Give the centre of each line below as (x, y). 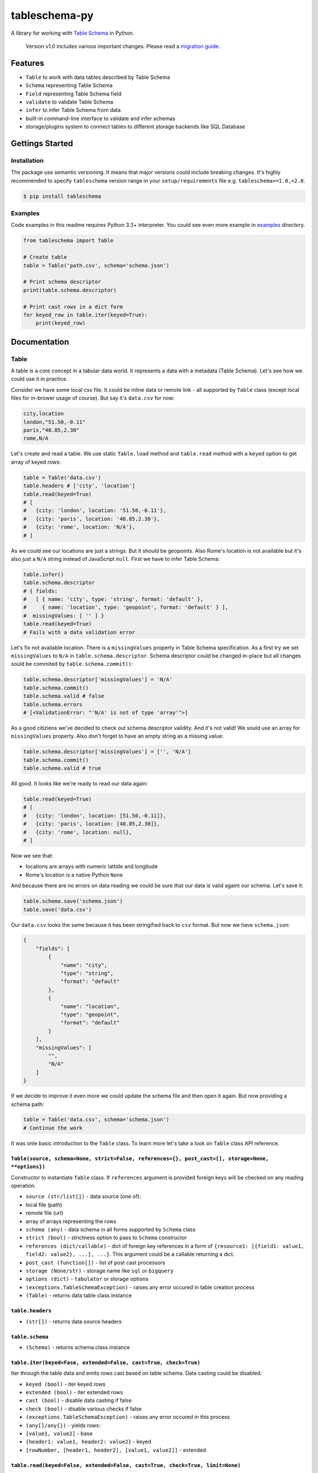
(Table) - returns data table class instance (79, 1296)
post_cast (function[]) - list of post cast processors (95, 1262)
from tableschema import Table (69, 241)
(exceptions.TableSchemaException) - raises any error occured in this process (128, 1417)
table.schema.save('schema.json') (73, 901)
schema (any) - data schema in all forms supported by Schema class (111, 1229)
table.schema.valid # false (64, 696)
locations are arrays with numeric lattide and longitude (92, 867)
